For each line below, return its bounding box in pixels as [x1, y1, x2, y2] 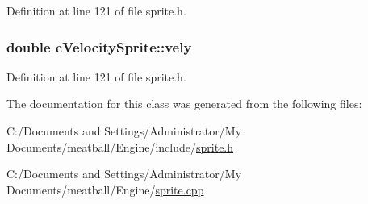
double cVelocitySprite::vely [6, 36, 192, 56]
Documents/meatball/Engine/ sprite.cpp [6, 181, 204, 198]
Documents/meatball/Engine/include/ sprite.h [6, 138, 234, 155]
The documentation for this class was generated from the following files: [6, 95, 362, 112]
